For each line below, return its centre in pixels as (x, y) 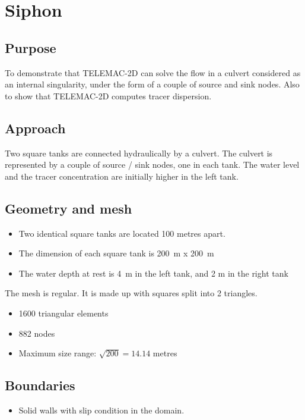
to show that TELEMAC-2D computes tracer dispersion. (108, 95)
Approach (35, 128)
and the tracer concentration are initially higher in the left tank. (122, 176)
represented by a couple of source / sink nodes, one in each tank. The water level (152, 164)
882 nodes (37, 333)
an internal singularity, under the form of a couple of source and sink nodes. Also (152, 84)
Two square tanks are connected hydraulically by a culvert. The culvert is (139, 153)
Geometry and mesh (69, 208)
